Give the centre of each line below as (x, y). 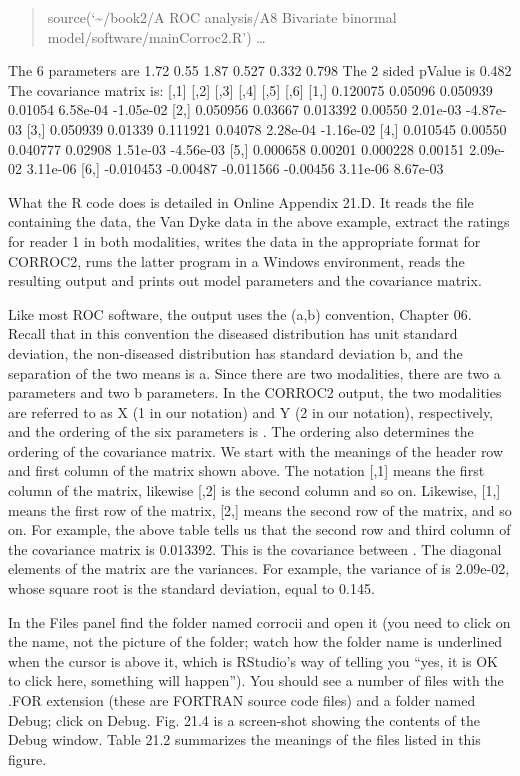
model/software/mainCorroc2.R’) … (156, 36)
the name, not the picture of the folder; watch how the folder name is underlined (255, 641)
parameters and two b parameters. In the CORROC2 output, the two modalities (255, 392)
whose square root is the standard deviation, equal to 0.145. (191, 588)
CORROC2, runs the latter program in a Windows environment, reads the (236, 260)
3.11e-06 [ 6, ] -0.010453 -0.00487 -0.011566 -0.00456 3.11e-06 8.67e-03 (235, 168)
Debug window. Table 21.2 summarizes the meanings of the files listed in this (244, 739)
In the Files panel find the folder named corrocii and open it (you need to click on (259, 621)
